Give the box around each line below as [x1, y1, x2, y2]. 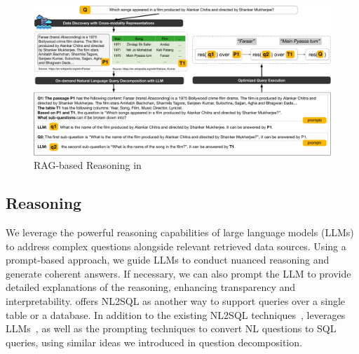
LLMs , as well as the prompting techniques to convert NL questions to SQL [6, 321, 337, 336]
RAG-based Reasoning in [34, 158, 142, 172]
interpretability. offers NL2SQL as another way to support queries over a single [6, 294, 346, 308]
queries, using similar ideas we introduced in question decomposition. [6, 334, 302, 349]
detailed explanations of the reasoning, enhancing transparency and [6, 280, 296, 294]
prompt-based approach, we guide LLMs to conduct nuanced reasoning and [6, 252, 330, 267]
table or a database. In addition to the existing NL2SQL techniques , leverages [6, 307, 346, 322]
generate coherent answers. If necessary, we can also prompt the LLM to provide [6, 266, 351, 280]
